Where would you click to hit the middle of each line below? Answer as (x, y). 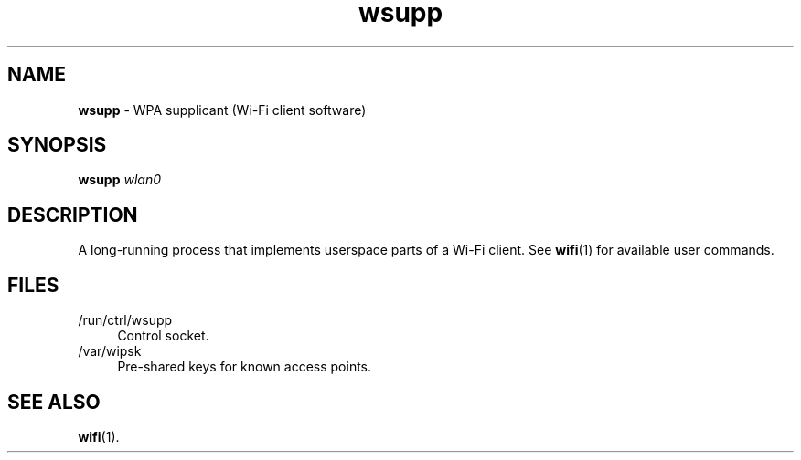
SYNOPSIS (57, 145)
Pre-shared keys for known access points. (245, 367)
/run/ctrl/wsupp (125, 320)
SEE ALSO (54, 402)
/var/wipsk (110, 351)
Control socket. (163, 336)
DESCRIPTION (73, 214)
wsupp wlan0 (119, 180)
